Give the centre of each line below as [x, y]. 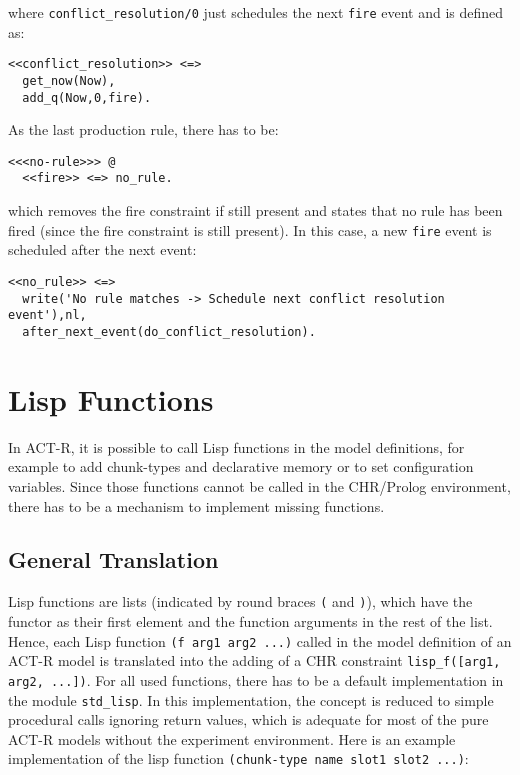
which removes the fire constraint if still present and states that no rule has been [255, 210]
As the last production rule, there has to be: [143, 129]
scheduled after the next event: [102, 249]
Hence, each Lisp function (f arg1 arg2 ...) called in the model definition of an [260, 640]
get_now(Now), [69, 80]
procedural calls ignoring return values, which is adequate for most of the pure [248, 719]
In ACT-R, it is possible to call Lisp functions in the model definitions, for [236, 446]
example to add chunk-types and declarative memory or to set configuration [241, 466]
